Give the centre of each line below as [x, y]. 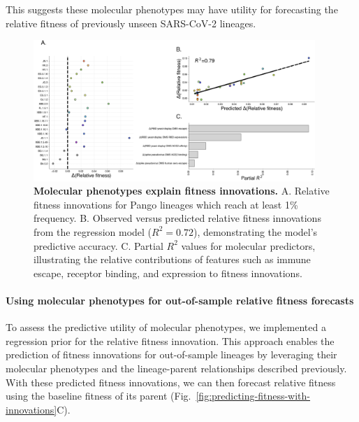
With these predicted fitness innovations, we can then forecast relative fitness [171, 382]
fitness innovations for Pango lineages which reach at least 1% [166, 204]
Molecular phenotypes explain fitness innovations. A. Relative [182, 191]
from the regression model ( [93, 231]
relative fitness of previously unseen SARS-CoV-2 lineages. [131, 23]
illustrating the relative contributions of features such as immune [172, 259]
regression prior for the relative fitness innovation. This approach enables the [170, 340]
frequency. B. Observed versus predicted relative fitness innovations [177, 218]
